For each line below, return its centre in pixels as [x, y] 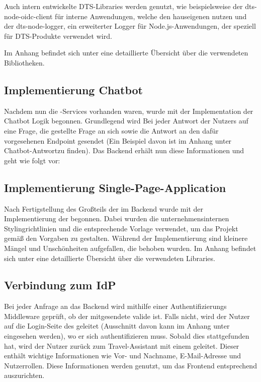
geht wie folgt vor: [32, 160]
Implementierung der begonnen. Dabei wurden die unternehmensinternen [117, 218]
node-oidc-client [28, 16]
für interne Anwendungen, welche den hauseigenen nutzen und [151, 16]
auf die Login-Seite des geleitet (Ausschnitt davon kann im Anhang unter [117, 326]
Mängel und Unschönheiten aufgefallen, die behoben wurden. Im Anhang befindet [130, 248]
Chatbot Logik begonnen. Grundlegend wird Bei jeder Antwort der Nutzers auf [126, 121]
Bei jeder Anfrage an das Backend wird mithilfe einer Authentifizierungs [115, 306]
